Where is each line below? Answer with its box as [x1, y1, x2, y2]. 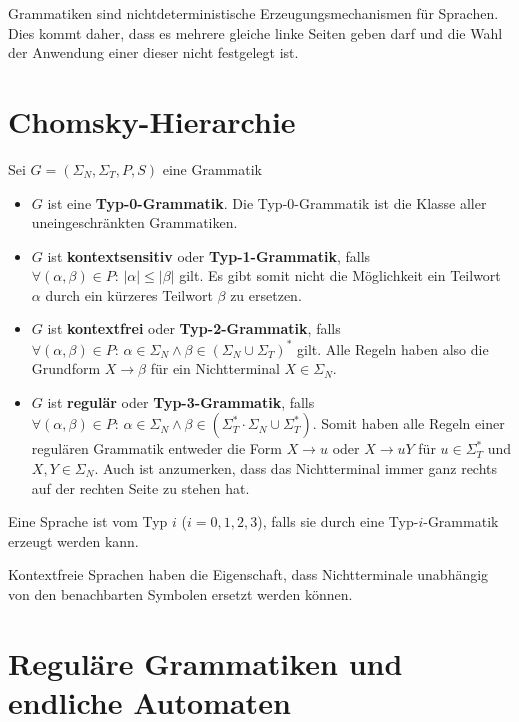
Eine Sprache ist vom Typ [8, 511, 168, 532]
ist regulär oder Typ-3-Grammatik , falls [47, 391, 315, 412]
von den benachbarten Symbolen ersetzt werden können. [8, 583, 353, 604]
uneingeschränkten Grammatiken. [31, 212, 238, 233]
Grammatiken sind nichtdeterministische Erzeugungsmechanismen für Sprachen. [8, 3, 499, 23]
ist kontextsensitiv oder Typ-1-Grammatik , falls [47, 245, 371, 266]
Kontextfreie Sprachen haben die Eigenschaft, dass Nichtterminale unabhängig [8, 564, 489, 585]
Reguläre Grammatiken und [8, 642, 403, 683]
